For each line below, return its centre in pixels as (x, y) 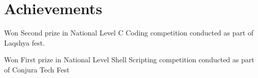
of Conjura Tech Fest (37, 69)
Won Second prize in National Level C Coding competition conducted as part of (129, 33)
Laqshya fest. (25, 42)
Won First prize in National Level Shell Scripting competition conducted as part (129, 60)
